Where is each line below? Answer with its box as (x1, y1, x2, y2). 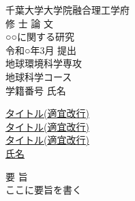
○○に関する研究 (5, 29, 74, 44)
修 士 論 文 (5, 16, 53, 30)
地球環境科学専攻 (5, 56, 82, 70)
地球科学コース (5, 69, 72, 83)
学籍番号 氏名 (5, 83, 66, 97)
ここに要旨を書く (5, 183, 82, 197)
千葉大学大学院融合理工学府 (5, 3, 130, 16)
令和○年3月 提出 (5, 42, 77, 57)
